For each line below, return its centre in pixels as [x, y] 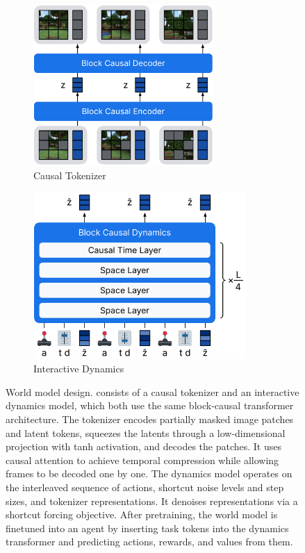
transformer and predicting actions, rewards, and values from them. [149, 542]
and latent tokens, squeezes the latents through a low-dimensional [146, 432]
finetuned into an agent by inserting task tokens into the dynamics [147, 528]
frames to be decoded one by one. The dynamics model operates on [149, 473]
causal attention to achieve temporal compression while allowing [142, 460]
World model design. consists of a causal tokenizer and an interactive [152, 391]
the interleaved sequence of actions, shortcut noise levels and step [145, 487]
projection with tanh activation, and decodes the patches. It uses [144, 446]
